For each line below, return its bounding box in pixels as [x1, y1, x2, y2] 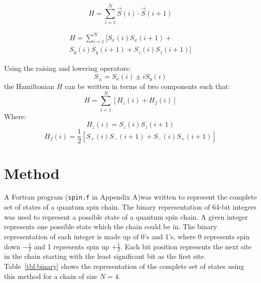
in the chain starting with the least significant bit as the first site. [4, 251, 206, 261]
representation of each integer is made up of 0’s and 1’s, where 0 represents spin [4, 231, 250, 241]
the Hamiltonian [4, 80, 54, 91]
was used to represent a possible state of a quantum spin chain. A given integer [4, 211, 248, 222]
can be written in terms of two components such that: [64, 80, 230, 91]
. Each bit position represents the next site [120, 241, 252, 251]
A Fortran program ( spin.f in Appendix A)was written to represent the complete [4, 192, 257, 202]
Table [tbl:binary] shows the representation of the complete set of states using [4, 260, 244, 271]
